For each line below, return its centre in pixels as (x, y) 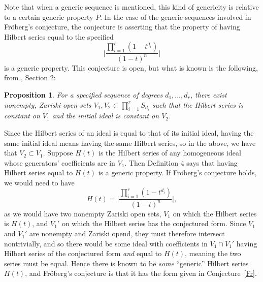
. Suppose (58, 153)
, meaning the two (213, 253)
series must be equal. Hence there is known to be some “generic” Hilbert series (126, 263)
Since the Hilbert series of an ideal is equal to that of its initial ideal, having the (129, 132)
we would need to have (39, 182)
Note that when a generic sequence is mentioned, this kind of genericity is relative (131, 7)
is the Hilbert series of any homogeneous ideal (170, 153)
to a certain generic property (49, 17)
